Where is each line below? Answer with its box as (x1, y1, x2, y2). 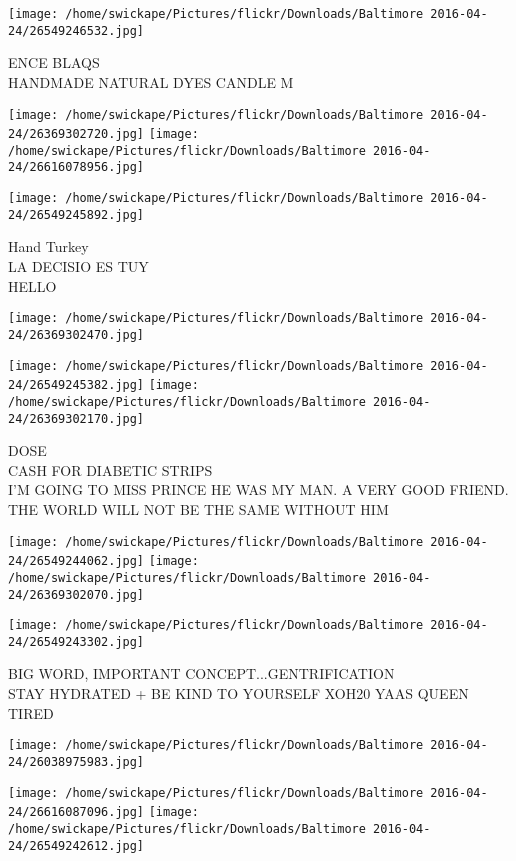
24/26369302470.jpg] (8, 327, 145, 342)
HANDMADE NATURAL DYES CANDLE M (8, 71, 294, 92)
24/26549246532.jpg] (8, 23, 145, 38)
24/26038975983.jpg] (8, 754, 145, 769)
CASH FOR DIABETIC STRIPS (8, 459, 213, 480)
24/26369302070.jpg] (8, 587, 145, 602)
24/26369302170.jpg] (8, 411, 145, 426)
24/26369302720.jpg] (8, 127, 145, 142)
